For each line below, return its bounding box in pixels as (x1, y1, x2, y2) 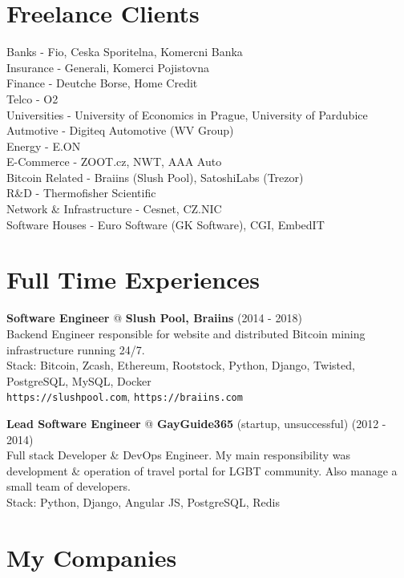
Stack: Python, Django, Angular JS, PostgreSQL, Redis (6, 493, 280, 510)
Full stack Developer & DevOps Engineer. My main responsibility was (6, 447, 351, 463)
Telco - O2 (6, 90, 59, 107)
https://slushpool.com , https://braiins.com (6, 388, 243, 405)
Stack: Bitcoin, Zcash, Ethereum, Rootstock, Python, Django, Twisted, (6, 357, 355, 374)
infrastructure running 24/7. (6, 341, 145, 358)
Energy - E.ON (6, 137, 81, 154)
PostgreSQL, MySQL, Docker (6, 372, 151, 389)
